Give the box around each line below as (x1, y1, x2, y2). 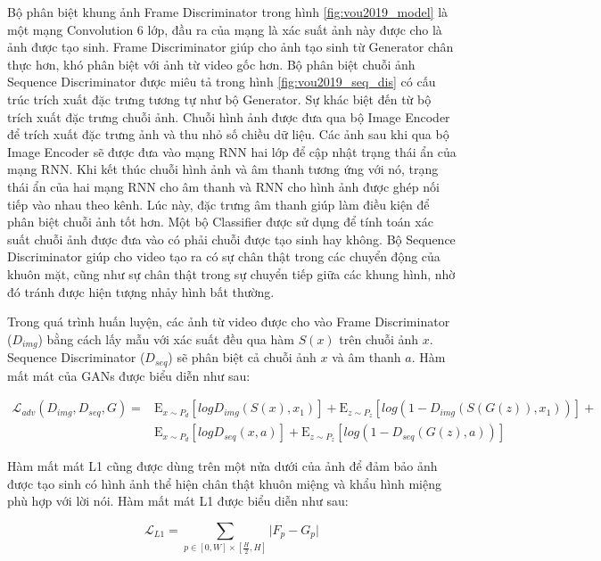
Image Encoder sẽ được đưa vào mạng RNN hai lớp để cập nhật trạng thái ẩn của (7, 142, 457, 161)
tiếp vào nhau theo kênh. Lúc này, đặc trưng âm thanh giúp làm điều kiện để (7, 194, 430, 213)
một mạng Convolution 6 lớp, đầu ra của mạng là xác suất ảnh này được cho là (7, 20, 442, 38)
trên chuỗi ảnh (339, 329, 419, 348)
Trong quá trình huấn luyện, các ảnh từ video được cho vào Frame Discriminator (7, 312, 450, 331)
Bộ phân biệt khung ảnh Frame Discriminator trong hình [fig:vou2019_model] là (7, 3, 449, 21)
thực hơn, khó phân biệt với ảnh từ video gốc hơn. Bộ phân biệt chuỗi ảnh (7, 54, 416, 73)
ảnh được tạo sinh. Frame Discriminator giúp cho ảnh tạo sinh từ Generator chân (7, 37, 454, 56)
